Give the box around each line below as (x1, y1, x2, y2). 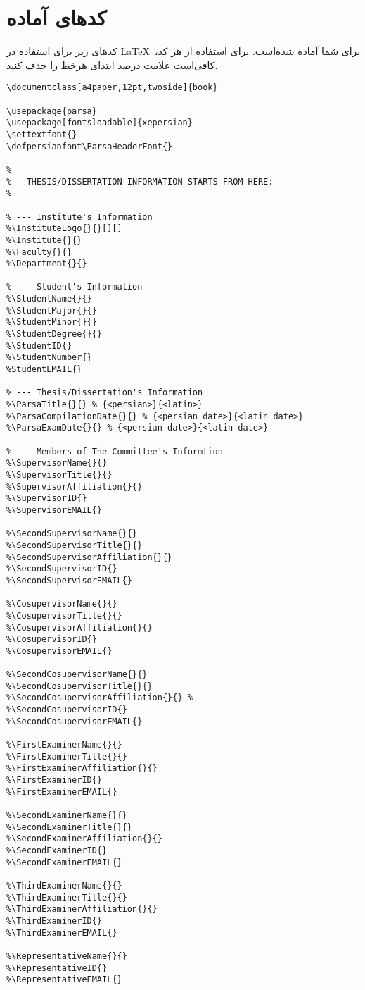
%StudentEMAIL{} (6, 364, 82, 375)
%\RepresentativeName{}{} (6, 951, 127, 961)
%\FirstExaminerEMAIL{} (6, 786, 117, 797)
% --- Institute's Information (6, 211, 153, 222)
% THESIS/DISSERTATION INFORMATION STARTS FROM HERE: (6, 176, 274, 187)
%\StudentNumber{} (6, 352, 92, 363)
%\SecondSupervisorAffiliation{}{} (6, 552, 173, 562)
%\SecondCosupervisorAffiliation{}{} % (6, 693, 193, 703)
